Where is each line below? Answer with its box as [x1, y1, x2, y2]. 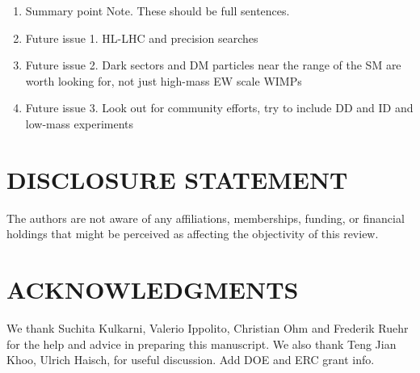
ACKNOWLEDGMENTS [6, 273, 299, 306]
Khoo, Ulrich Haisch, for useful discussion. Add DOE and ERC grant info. [6, 351, 375, 368]
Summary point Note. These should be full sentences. [25, 2, 290, 19]
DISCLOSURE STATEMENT [6, 162, 348, 195]
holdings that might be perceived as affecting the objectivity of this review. [6, 225, 379, 242]
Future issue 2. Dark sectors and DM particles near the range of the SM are [25, 57, 401, 73]
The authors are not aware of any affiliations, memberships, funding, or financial [6, 209, 405, 226]
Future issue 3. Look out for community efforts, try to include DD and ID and [25, 99, 414, 116]
